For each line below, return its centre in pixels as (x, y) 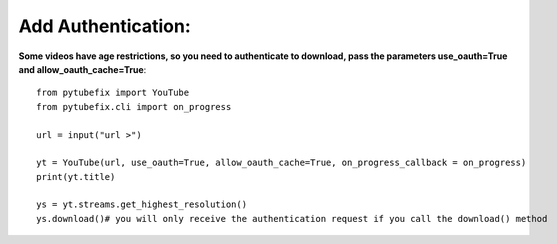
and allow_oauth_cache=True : (82, 69)
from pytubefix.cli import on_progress (134, 106)
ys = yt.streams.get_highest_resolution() (142, 204)
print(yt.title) (76, 176)
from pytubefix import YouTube (113, 93)
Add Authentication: (105, 26)
